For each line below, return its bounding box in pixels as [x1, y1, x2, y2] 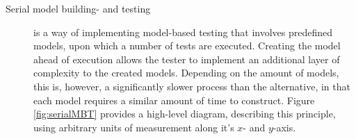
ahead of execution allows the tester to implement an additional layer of [33, 51, 340, 66]
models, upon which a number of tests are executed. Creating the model [33, 38, 341, 53]
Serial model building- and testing [6, 1, 151, 15]
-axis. [273, 120, 296, 134]
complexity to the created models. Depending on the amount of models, [33, 65, 339, 80]
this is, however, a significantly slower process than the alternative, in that [33, 79, 350, 93]
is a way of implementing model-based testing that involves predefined [33, 24, 333, 39]
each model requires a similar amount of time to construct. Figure [33, 92, 315, 107]
